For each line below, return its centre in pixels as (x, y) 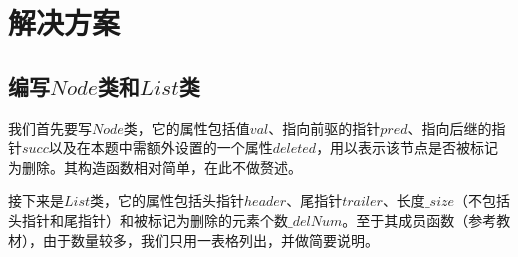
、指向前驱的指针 (324, 127)
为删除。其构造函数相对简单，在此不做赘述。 (155, 166)
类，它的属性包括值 (186, 127)
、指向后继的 (449, 127)
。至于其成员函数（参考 (419, 219)
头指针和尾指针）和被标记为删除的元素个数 (148, 219)
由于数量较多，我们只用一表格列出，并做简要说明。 (210, 239)
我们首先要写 (50, 127)
